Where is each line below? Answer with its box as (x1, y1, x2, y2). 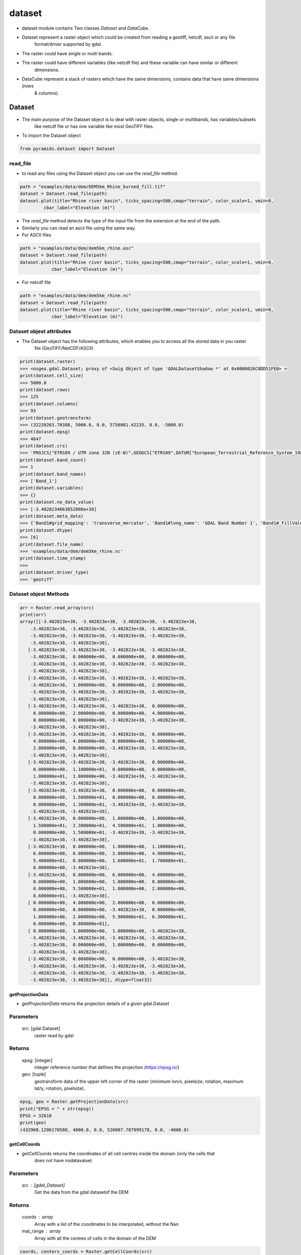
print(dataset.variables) (20, 485, 84, 491)
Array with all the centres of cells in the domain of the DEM (34, 1235, 157, 1241)
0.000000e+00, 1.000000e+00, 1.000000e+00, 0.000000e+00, (33, 878, 187, 885)
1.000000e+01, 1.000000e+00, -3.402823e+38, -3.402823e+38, (33, 774, 187, 779)
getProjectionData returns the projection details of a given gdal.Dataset (22, 1000, 170, 1007)
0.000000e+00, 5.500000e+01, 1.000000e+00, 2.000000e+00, (33, 886, 187, 892)
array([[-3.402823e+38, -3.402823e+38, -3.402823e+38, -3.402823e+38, (20, 619, 198, 624)
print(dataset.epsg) (20, 429, 70, 435)
